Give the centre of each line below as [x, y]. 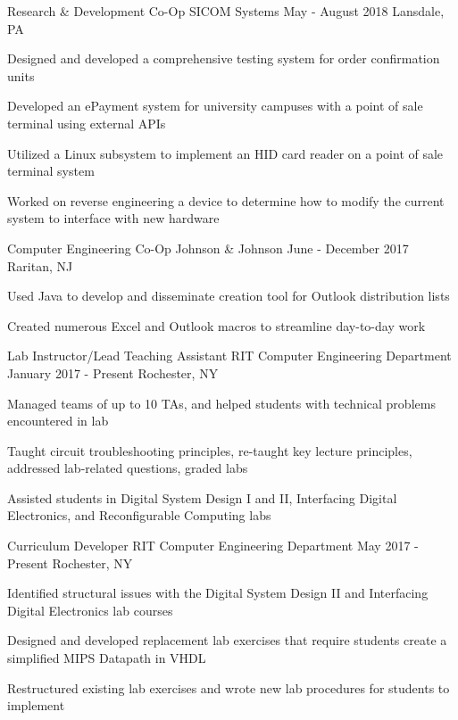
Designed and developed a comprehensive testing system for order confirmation [224, 58]
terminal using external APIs [87, 123]
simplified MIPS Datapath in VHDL [107, 658]
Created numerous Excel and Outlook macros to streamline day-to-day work [217, 325]
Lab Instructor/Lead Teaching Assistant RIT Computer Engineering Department [229, 356]
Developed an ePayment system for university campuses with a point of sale [215, 106]
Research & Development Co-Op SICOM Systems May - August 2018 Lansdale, [226, 11]
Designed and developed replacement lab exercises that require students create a [227, 640]
